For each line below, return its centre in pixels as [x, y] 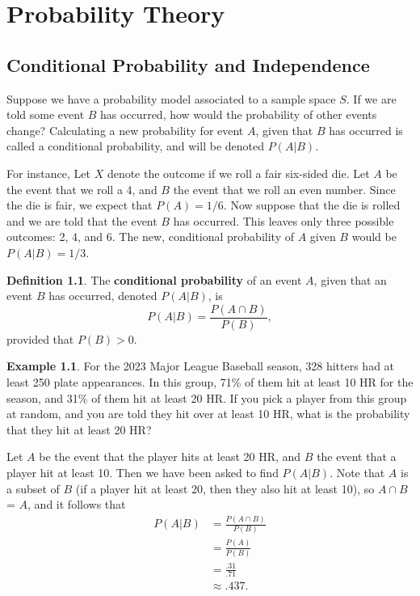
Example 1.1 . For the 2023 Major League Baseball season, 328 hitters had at [201, 366]
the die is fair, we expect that [80, 205]
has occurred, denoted [103, 296]
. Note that [357, 472]
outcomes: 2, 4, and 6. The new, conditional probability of [150, 237]
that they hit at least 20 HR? [79, 429]
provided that [40, 338]
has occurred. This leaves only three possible [283, 220]
